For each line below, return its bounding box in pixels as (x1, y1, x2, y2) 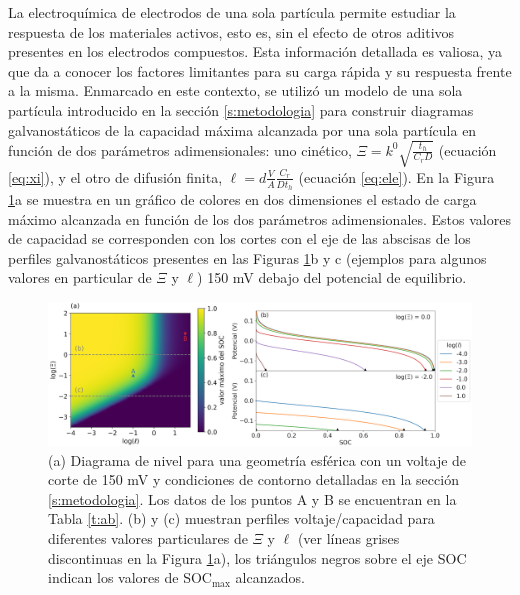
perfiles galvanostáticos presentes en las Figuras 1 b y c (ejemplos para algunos (8, 247, 487, 268)
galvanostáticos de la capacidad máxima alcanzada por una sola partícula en (8, 119, 477, 140)
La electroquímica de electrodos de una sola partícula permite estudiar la (8, 2, 456, 22)
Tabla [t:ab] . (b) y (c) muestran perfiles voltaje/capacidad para (48, 508, 435, 529)
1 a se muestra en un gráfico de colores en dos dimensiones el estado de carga (8, 188, 477, 209)
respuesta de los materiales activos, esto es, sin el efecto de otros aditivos (8, 21, 455, 42)
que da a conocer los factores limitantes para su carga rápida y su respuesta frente (8, 60, 512, 81)
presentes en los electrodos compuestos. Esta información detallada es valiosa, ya (8, 41, 503, 62)
